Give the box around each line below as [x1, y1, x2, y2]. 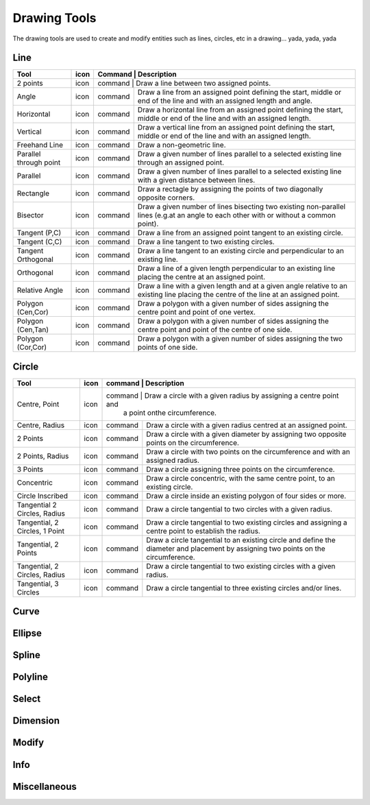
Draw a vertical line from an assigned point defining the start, [137, 123, 335, 132]
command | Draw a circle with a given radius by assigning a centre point [106, 391, 339, 400]
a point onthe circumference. [123, 408, 217, 418]
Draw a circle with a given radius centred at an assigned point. [146, 420, 347, 430]
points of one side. [137, 343, 198, 352]
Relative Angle [16, 285, 64, 295]
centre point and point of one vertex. [137, 307, 256, 317]
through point [16, 158, 61, 167]
